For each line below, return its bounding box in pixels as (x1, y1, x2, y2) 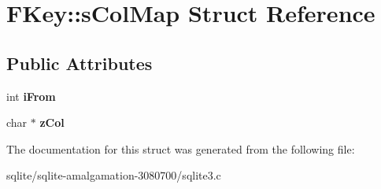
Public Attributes (6, 50, 153, 75)
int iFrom (6, 87, 56, 104)
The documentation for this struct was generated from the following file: (6, 140, 355, 157)
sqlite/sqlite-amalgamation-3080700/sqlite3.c (6, 167, 221, 183)
